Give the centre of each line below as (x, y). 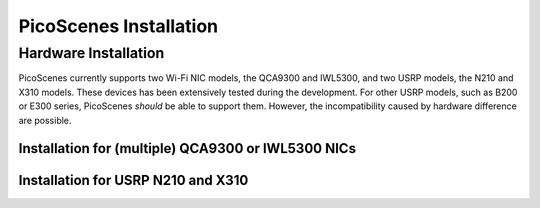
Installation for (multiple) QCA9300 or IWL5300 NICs (187, 148)
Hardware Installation (91, 53)
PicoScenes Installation (118, 26)
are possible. (45, 120)
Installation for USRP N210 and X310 (133, 180)
